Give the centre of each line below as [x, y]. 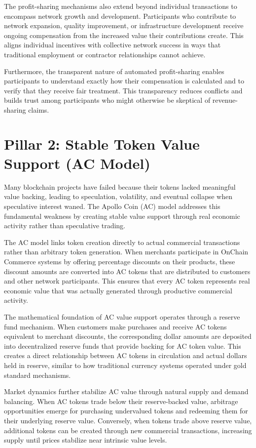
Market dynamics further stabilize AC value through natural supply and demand [126, 391]
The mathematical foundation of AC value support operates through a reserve [122, 316]
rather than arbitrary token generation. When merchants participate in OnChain [126, 252]
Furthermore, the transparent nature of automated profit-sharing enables [114, 71]
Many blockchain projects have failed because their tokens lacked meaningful [120, 186]
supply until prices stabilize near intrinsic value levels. [86, 440]
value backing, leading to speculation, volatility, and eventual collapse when [118, 196]
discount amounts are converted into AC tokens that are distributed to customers [127, 271]
